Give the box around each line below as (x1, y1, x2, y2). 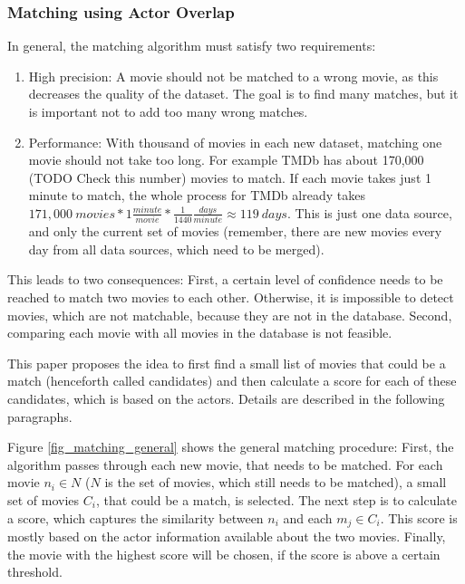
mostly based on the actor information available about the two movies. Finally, (7, 527, 446, 546)
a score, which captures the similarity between (7, 508, 264, 527)
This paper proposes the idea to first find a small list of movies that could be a (7, 353, 446, 372)
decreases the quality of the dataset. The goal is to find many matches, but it (28, 84, 459, 103)
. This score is (380, 508, 458, 527)
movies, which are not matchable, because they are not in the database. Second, (7, 305, 452, 324)
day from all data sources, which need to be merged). (28, 239, 325, 258)
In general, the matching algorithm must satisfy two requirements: (7, 36, 376, 55)
